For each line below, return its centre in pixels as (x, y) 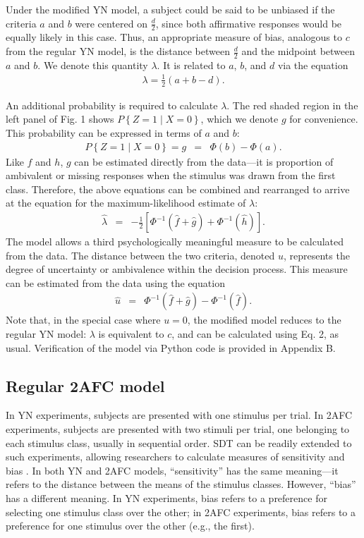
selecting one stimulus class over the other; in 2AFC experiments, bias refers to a (181, 512)
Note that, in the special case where (83, 320)
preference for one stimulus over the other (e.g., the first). (130, 526)
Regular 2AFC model (85, 385)
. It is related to (191, 65)
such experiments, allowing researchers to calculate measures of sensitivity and (175, 457)
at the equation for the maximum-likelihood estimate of (126, 203)
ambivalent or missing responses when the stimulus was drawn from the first (171, 175)
